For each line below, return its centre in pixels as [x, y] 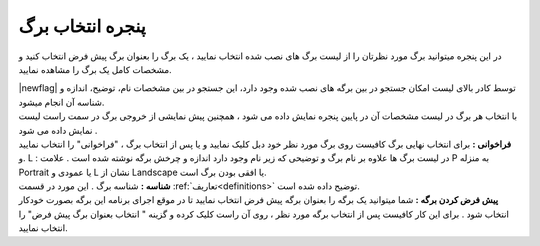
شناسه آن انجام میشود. [61, 102]
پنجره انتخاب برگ [82, 26]
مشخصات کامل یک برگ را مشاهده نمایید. [95, 69]
